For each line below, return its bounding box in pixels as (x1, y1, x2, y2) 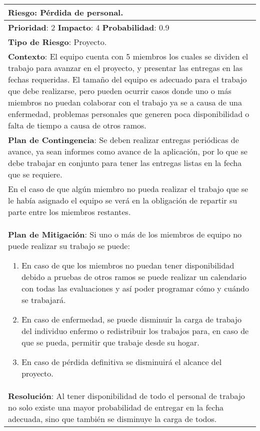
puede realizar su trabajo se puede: (8, 240, 130, 251)
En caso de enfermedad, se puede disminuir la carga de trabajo (21, 313, 241, 325)
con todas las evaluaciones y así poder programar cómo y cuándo (21, 282, 249, 294)
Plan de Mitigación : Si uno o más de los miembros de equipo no (8, 228, 242, 240)
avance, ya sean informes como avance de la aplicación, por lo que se (8, 145, 247, 157)
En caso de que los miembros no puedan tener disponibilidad (21, 259, 234, 271)
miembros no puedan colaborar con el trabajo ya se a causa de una (8, 96, 242, 108)
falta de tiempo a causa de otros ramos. (8, 119, 146, 131)
